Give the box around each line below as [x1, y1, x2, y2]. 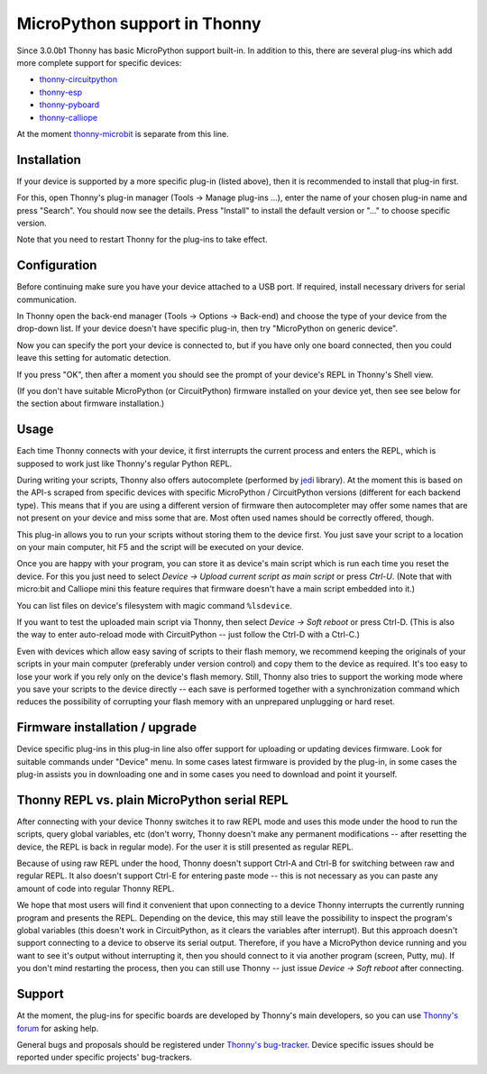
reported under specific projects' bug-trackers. [16, 1051, 193, 1063]
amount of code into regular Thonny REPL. [16, 883, 175, 894]
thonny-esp [39, 87, 83, 97]
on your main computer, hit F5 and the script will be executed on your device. [16, 542, 304, 553]
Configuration [16, 258, 97, 273]
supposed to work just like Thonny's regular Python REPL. [16, 458, 233, 469]
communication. [16, 294, 77, 305]
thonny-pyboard [39, 99, 100, 110]
